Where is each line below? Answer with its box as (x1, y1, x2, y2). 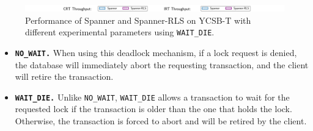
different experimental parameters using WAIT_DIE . (25, 26, 215, 38)
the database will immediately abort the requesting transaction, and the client (15, 58, 309, 71)
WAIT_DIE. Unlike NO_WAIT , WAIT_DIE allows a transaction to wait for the (15, 90, 290, 103)
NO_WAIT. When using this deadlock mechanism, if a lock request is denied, (15, 46, 297, 58)
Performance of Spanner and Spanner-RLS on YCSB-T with (25, 13, 251, 26)
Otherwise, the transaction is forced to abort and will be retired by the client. (15, 114, 307, 127)
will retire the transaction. (15, 70, 114, 83)
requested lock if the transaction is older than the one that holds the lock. (15, 102, 292, 115)
